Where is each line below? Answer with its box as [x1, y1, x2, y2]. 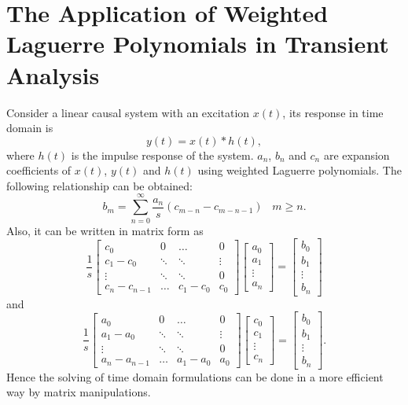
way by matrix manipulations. [6, 384, 151, 400]
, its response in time [282, 104, 384, 120]
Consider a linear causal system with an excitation [6, 104, 250, 120]
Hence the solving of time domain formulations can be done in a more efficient [6, 368, 384, 385]
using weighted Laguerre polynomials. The [197, 162, 402, 179]
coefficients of [6, 162, 72, 179]
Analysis [6, 58, 100, 90]
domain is [6, 120, 53, 136]
